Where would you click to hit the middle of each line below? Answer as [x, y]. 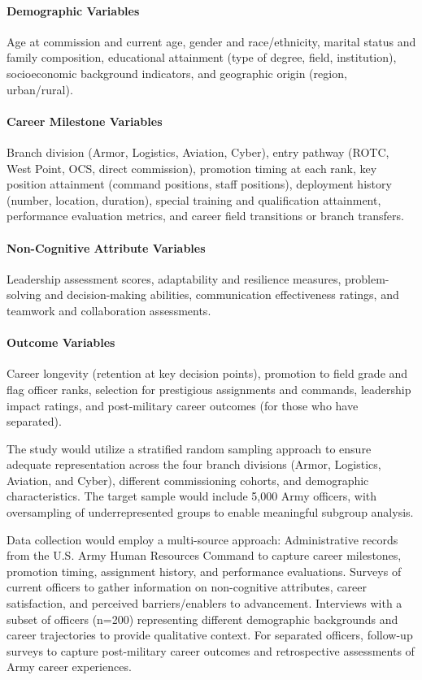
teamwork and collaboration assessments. [109, 310]
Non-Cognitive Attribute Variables [106, 247]
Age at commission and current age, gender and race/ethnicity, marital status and [211, 41]
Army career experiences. [69, 667]
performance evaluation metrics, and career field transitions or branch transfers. [205, 216]
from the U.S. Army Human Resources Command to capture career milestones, [204, 555]
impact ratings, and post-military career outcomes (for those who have [183, 405]
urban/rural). [40, 89]
